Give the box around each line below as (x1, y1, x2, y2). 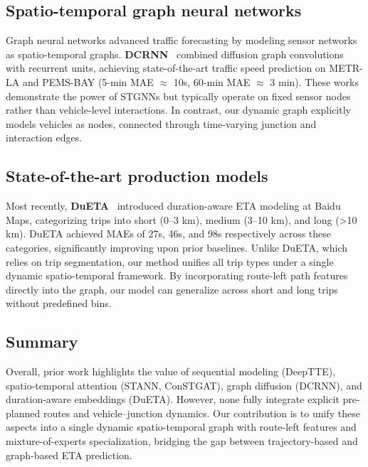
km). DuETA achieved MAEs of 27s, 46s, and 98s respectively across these (6, 226, 332, 241)
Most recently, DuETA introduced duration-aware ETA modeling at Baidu (6, 198, 341, 213)
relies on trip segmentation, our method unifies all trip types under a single (6, 254, 334, 269)
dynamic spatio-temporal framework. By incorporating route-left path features (6, 268, 348, 283)
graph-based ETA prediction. (6, 447, 132, 462)
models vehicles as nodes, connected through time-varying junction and (6, 116, 317, 131)
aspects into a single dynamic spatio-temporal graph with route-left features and (6, 419, 357, 434)
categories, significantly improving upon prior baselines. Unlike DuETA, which (6, 240, 348, 254)
